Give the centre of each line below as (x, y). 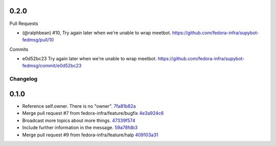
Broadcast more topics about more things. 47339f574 (79, 120)
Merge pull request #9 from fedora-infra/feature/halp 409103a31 (90, 135)
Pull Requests (24, 23)
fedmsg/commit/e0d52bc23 (52, 66)
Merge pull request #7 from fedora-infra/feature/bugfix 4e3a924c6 (93, 113)
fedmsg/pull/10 (38, 40)
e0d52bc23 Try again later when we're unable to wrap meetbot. (89, 59)
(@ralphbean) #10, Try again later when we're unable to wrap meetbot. (97, 33)
